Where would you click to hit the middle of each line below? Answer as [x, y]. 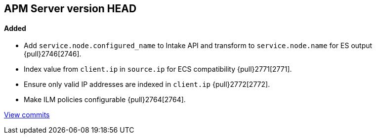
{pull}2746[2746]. [53, 54]
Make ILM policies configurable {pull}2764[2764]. [105, 100]
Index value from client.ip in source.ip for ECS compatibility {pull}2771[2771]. [158, 69]
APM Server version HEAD [70, 9]
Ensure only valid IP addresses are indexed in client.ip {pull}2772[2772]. [147, 84]
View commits [27, 115]
